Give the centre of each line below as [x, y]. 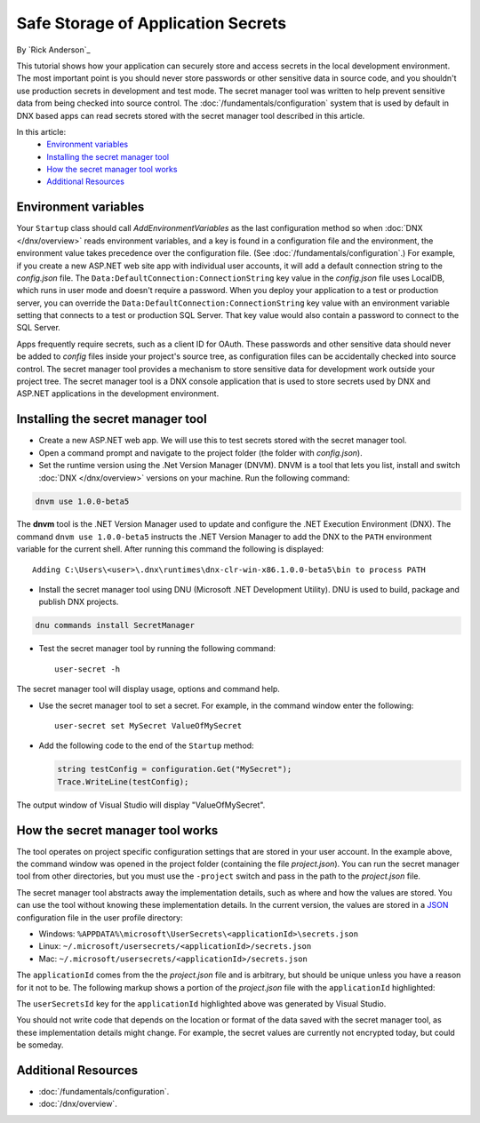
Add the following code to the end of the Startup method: [146, 745]
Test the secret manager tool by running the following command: [157, 649]
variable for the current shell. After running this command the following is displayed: [170, 549]
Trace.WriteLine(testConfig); [123, 781]
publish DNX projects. [79, 602]
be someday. [40, 1045]
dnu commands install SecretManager [115, 625]
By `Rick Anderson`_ [53, 50]
